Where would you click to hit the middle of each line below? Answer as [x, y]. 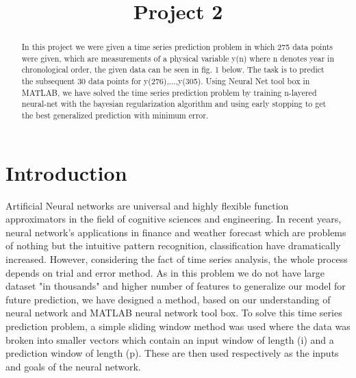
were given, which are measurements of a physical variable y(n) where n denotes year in [178, 58]
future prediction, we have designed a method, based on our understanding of [168, 299]
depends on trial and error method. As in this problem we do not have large [165, 272]
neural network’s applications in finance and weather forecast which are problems [176, 232]
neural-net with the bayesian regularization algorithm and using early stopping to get [174, 104]
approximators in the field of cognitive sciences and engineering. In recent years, [174, 219]
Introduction [66, 172]
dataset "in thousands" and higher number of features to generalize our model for [176, 286]
